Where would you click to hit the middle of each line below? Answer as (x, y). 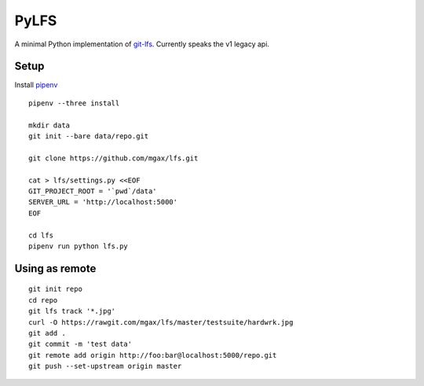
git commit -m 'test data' (80, 344)
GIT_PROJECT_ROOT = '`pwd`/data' (93, 191)
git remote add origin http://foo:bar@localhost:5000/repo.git (153, 355)
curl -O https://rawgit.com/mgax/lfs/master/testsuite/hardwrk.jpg (161, 322)
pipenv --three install (74, 103)
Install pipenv (36, 85)
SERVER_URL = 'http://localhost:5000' (103, 202)
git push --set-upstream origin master (105, 366)
